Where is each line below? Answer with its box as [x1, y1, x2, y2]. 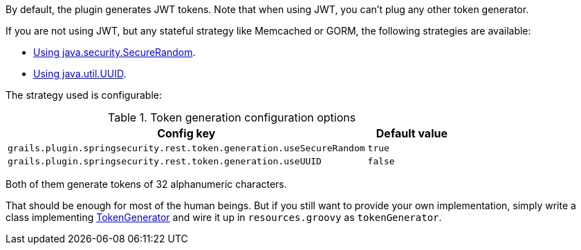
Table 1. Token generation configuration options [108, 110, 356, 124]
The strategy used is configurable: [6, 89, 162, 101]
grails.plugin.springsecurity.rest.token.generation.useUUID [8, 156, 322, 166]
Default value [376, 126, 448, 140]
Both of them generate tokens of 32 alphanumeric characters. [6, 178, 287, 190]
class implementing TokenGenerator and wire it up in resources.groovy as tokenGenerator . [6, 211, 442, 223]
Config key [157, 126, 216, 140]
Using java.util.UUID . [33, 68, 127, 79]
